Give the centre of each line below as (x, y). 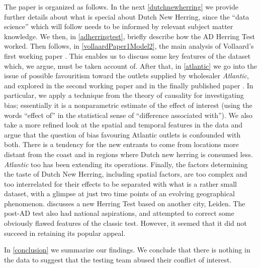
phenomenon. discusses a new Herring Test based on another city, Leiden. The (125, 203)
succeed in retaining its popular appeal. (65, 233)
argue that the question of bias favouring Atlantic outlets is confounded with (122, 134)
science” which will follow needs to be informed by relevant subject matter (119, 26)
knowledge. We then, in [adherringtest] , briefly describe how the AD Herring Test (129, 36)
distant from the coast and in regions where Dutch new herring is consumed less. (128, 154)
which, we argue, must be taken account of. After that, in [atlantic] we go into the (130, 65)
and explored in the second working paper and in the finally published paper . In (129, 85)
